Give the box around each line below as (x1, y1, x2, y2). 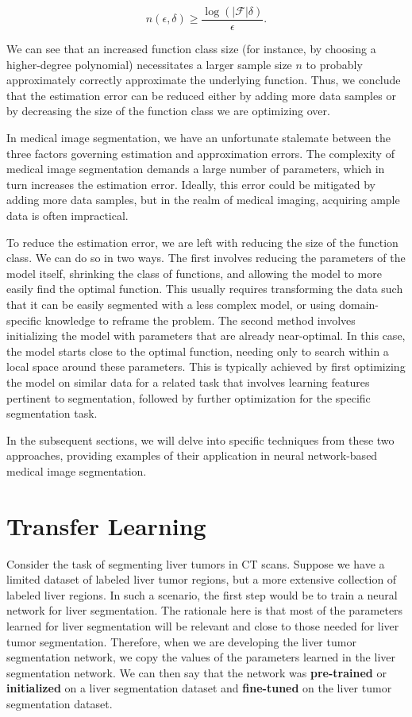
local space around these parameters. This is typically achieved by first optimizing (6, 358, 406, 375)
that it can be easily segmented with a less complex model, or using (6, 295, 336, 312)
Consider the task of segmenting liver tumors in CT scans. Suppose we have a (6, 555, 385, 572)
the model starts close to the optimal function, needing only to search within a (6, 342, 389, 359)
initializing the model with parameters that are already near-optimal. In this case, (6, 327, 406, 344)
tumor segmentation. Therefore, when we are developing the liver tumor (6, 633, 356, 650)
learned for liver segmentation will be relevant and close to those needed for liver (6, 618, 399, 634)
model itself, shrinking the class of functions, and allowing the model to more (6, 264, 382, 281)
